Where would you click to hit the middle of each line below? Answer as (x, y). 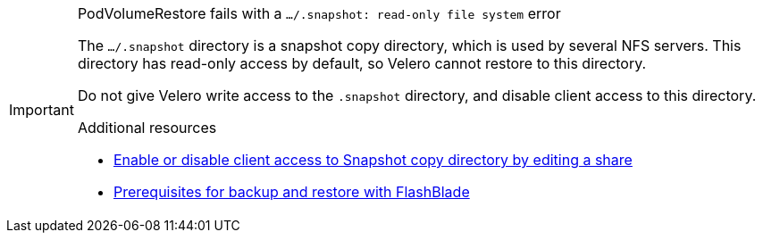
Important (42, 110)
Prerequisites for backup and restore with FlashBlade (291, 192)
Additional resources (147, 128)
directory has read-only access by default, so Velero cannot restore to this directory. (362, 63)
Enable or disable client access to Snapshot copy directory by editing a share (373, 160)
